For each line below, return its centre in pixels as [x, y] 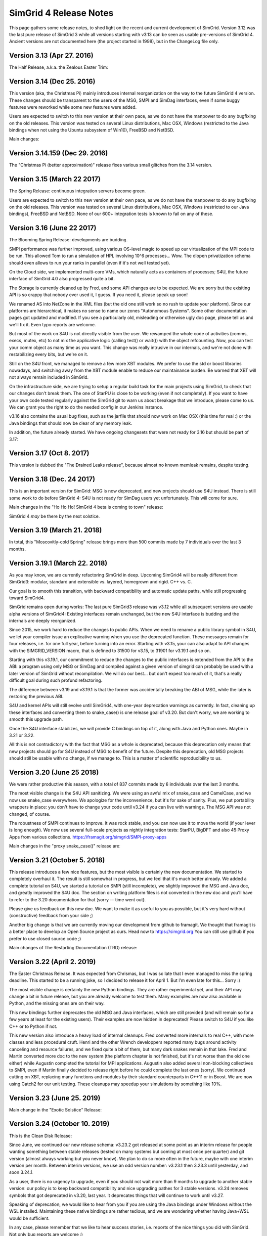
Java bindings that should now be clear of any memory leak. [71, 423]
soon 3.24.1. [22, 1172]
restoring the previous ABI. [36, 696]
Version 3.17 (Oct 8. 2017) [49, 453]
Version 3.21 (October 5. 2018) [57, 860]
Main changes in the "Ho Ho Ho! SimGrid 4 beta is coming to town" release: [86, 507]
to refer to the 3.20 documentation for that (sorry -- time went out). [77, 899]
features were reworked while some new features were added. [73, 107]
